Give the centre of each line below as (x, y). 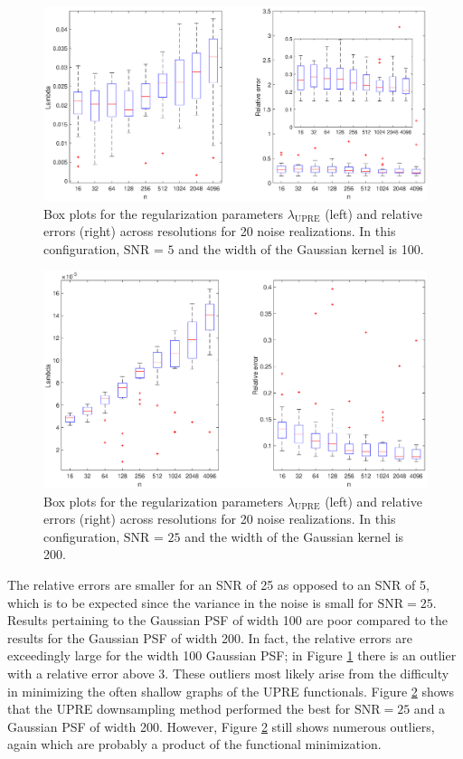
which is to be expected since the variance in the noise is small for (190, 602)
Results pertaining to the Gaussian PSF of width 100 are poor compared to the (227, 620)
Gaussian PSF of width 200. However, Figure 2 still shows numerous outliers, (221, 726)
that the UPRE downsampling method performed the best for (179, 709)
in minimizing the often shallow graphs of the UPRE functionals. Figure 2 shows (231, 691)
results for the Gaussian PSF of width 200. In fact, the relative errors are (210, 637)
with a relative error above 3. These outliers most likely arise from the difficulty (228, 673)
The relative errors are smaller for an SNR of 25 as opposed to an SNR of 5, (218, 584)
